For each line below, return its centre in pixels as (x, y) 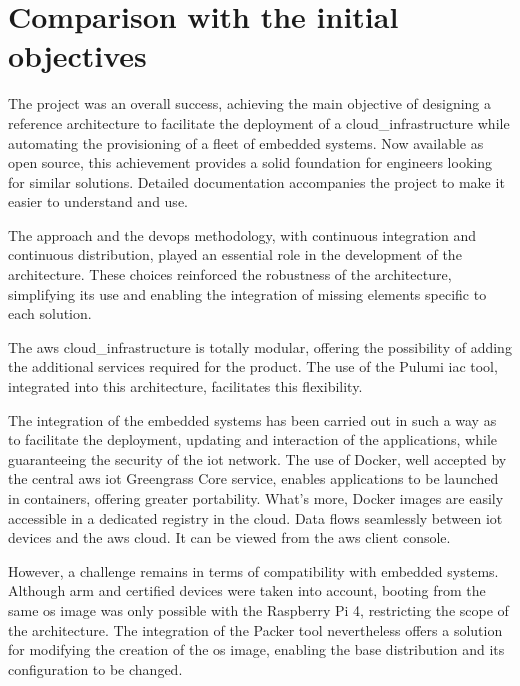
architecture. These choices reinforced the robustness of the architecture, (230, 274)
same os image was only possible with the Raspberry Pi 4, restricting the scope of (258, 609)
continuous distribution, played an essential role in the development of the (235, 254)
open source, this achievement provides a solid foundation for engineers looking (250, 162)
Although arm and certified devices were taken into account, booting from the (247, 590)
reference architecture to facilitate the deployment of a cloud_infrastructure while (259, 122)
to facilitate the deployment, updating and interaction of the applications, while (253, 439)
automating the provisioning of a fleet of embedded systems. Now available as (246, 142)
